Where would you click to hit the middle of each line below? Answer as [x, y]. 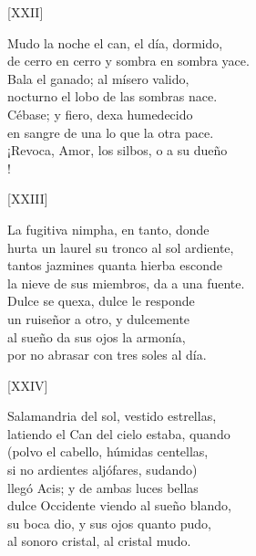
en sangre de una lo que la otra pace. [111, 132]
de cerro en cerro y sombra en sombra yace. [128, 61]
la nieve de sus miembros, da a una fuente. [126, 283]
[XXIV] [28, 385]
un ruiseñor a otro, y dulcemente [99, 318]
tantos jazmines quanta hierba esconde [115, 265]
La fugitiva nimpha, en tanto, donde [108, 229]
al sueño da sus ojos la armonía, [97, 336]
